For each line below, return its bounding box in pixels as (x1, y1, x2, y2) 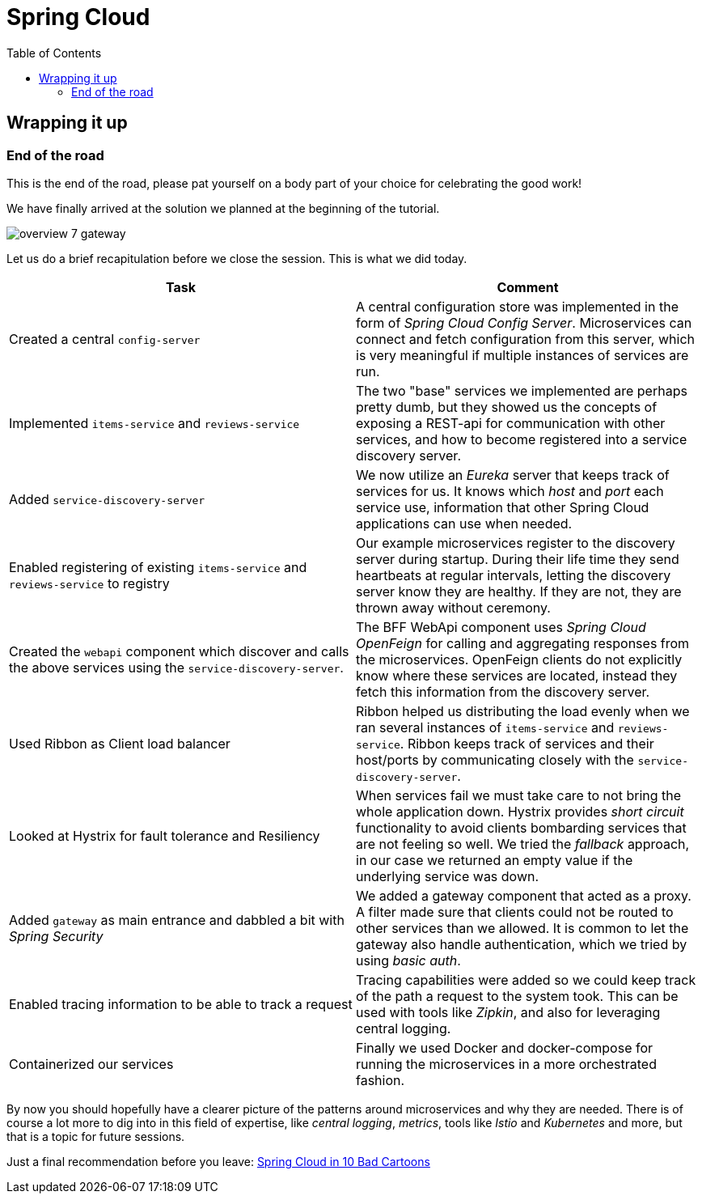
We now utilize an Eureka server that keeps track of (356, 466, 670, 483)
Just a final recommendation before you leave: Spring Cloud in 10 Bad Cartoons (6, 1154, 430, 1168)
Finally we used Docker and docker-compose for (356, 1039, 653, 1056)
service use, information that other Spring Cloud (356, 498, 649, 515)
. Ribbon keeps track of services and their (400, 735, 654, 752)
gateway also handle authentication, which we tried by (356, 935, 687, 952)
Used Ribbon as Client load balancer (9, 735, 230, 752)
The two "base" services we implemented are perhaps (356, 382, 687, 399)
